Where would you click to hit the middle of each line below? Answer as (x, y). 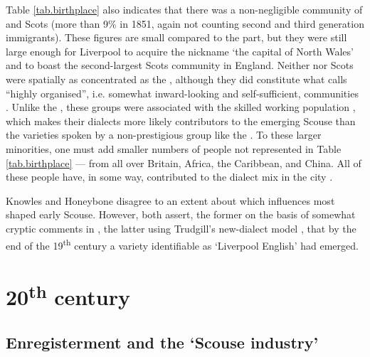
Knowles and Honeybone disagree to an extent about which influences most (170, 200)
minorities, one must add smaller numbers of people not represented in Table (174, 148)
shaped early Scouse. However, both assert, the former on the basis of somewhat (181, 214)
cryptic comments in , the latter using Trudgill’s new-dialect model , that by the (181, 228)
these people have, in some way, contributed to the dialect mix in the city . (169, 177)
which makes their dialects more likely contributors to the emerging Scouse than (181, 121)
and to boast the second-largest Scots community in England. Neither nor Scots (180, 65)
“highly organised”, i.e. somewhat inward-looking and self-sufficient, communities (182, 93)
